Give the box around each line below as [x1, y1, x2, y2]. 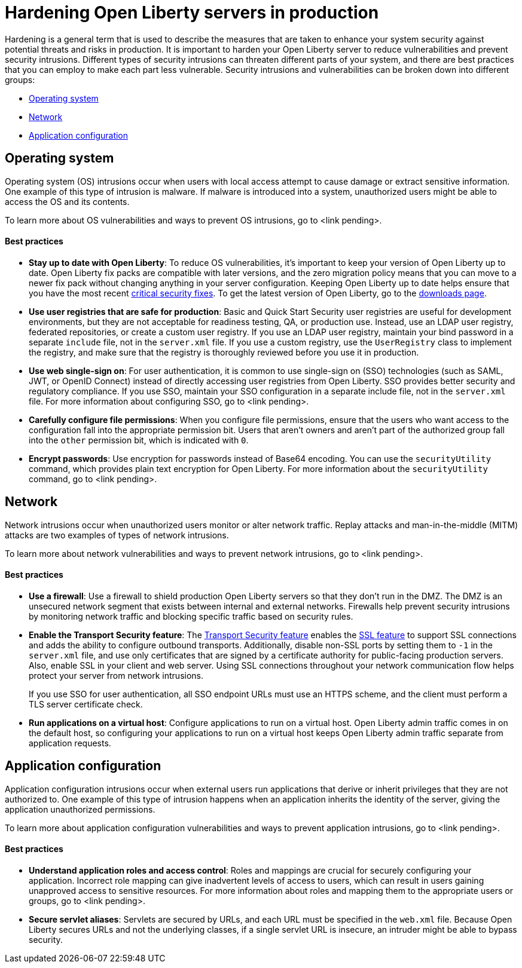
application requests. [29, 737, 111, 748]
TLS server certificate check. [29, 699, 143, 709]
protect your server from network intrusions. [29, 670, 204, 681]
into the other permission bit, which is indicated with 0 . [29, 434, 249, 445]
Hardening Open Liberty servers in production [5, 2, 379, 23]
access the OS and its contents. [5, 196, 130, 207]
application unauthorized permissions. [5, 804, 155, 814]
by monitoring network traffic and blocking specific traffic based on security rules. [29, 611, 353, 621]
